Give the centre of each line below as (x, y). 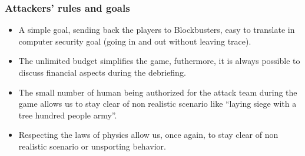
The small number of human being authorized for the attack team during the (158, 92)
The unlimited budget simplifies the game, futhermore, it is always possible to (159, 61)
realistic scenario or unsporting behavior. (92, 146)
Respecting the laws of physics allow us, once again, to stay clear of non (148, 135)
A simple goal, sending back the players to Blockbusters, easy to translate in (157, 30)
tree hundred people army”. (68, 115)
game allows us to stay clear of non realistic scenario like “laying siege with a (158, 104)
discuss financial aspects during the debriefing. (102, 72)
